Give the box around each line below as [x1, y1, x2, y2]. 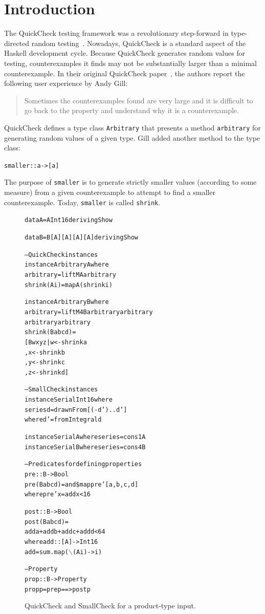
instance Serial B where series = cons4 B [25, 443, 146, 451]
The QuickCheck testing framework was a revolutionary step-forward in [4, 28, 229, 38]
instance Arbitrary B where [25, 298, 109, 306]
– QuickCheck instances [25, 251, 98, 258]
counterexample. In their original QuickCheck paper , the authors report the [4, 68, 245, 78]
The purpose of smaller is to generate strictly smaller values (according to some [4, 177, 257, 187]
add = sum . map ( [25, 548, 69, 556]
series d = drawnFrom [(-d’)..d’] [25, 406, 127, 413]
